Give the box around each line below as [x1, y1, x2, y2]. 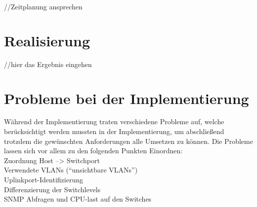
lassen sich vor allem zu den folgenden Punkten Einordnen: [4, 145, 183, 156]
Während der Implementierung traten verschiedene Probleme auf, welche [4, 116, 224, 127]
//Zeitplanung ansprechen [4, 1, 83, 11]
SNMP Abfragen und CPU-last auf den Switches [4, 194, 152, 204]
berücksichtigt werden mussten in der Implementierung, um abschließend [4, 126, 224, 137]
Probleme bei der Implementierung [4, 88, 249, 108]
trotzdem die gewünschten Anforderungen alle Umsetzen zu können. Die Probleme [4, 136, 253, 146]
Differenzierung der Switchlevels [4, 184, 101, 194]
